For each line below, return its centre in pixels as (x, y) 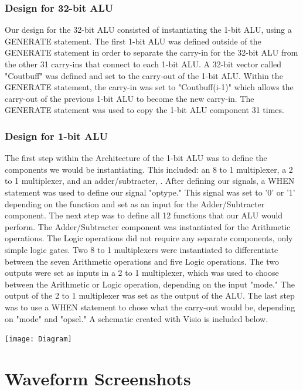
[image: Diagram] (38, 339)
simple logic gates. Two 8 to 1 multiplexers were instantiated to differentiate (142, 249)
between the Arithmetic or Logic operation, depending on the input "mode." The (150, 284)
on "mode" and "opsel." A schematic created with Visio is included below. (137, 318)
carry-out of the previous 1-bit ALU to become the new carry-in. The (130, 98)
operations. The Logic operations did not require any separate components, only (149, 238)
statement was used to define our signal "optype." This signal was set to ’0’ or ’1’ (150, 192)
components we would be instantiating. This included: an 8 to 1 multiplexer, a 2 (149, 169)
